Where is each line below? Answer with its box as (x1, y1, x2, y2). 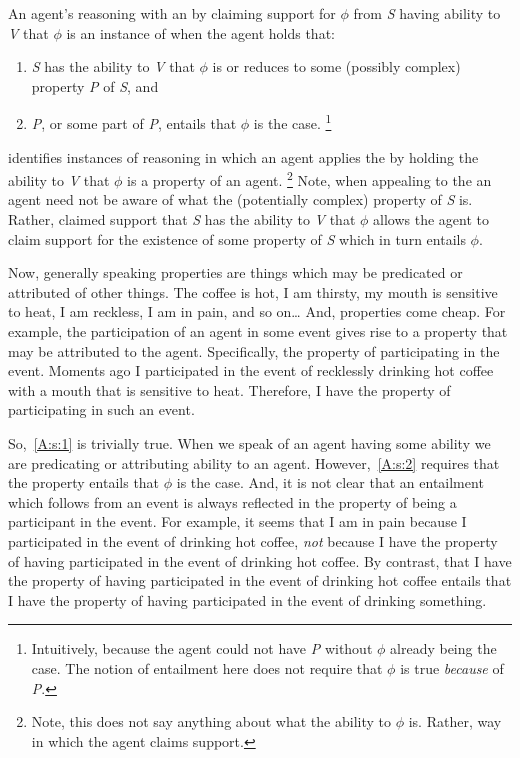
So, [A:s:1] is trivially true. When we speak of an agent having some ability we (8, 433, 491, 453)
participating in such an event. (8, 399, 195, 420)
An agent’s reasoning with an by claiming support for (8, 3, 336, 23)
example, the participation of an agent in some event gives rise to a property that (8, 321, 508, 342)
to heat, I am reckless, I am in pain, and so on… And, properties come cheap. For (8, 301, 506, 322)
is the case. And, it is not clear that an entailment (176, 472, 484, 493)
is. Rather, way (408, 711, 502, 732)
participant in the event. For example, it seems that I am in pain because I (8, 511, 467, 532)
